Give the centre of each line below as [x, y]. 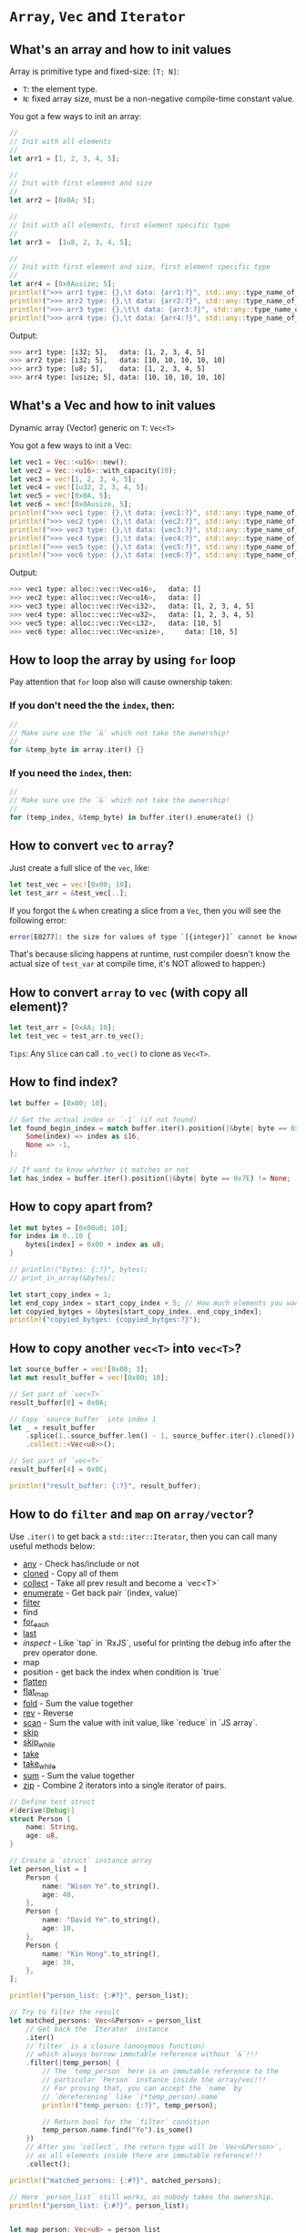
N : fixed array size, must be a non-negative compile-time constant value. [158, 98]
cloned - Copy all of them [71, 1573]
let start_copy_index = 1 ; [61, 1295]
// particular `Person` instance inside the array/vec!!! [154, 2080]
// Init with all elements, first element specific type [120, 225]
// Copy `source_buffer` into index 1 [83, 1419]
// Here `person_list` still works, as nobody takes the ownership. [142, 2197]
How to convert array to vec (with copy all [129, 993]
